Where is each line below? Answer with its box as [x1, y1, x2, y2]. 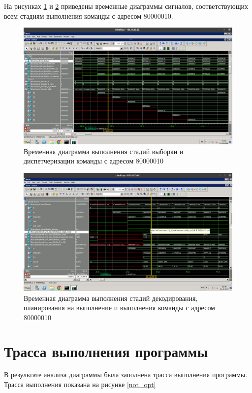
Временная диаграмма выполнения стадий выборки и [24, 146, 184, 156]
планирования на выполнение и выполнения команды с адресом [24, 302, 215, 313]
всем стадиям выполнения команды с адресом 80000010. [4, 10, 173, 21]
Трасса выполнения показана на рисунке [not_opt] [4, 379, 156, 390]
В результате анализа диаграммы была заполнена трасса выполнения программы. [4, 369, 248, 380]
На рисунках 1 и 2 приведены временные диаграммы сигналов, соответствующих [4, 1, 248, 11]
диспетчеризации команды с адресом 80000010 [24, 156, 164, 166]
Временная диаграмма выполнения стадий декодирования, [24, 293, 198, 303]
